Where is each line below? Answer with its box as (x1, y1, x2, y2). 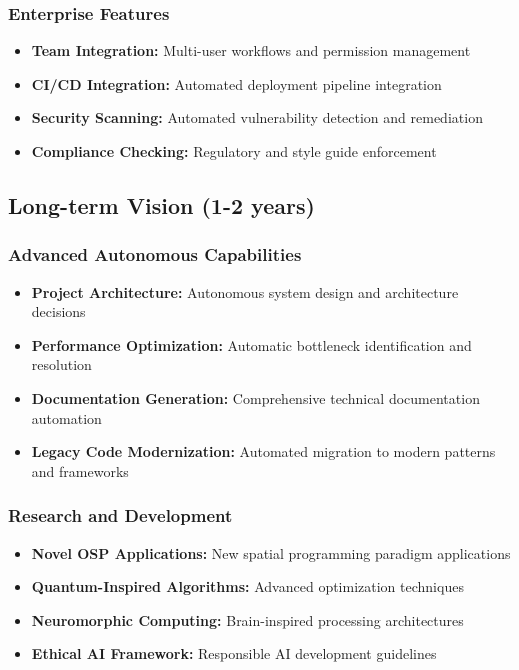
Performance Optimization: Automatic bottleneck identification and (31, 334, 472, 355)
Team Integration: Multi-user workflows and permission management (31, 40, 471, 61)
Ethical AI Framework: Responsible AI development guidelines (31, 643, 437, 664)
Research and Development (8, 503, 233, 528)
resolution (31, 354, 92, 375)
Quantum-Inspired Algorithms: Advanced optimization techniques (31, 576, 464, 597)
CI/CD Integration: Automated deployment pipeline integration (31, 73, 442, 94)
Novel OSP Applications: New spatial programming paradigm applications (31, 542, 511, 563)
